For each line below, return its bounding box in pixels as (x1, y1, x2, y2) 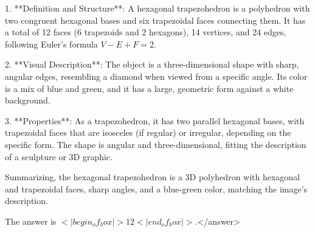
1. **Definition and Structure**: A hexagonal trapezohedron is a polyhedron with (5, 2, 310, 14)
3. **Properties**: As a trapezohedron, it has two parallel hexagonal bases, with (5, 114, 305, 127)
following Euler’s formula (5, 37, 98, 50)
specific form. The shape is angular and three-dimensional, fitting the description (5, 138, 306, 150)
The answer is (5, 214, 57, 227)
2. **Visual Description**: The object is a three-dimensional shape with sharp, (5, 58, 299, 71)
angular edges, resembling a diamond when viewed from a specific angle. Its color (5, 69, 308, 82)
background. (5, 94, 50, 107)
